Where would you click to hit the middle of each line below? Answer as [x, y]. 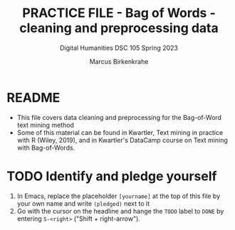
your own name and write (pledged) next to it [83, 203]
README [33, 98]
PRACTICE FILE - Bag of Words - [119, 13]
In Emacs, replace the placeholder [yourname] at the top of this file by [119, 196]
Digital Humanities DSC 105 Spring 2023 [119, 48]
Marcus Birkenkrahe [119, 61]
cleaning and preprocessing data [119, 28]
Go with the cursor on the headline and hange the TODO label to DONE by [120, 211]
